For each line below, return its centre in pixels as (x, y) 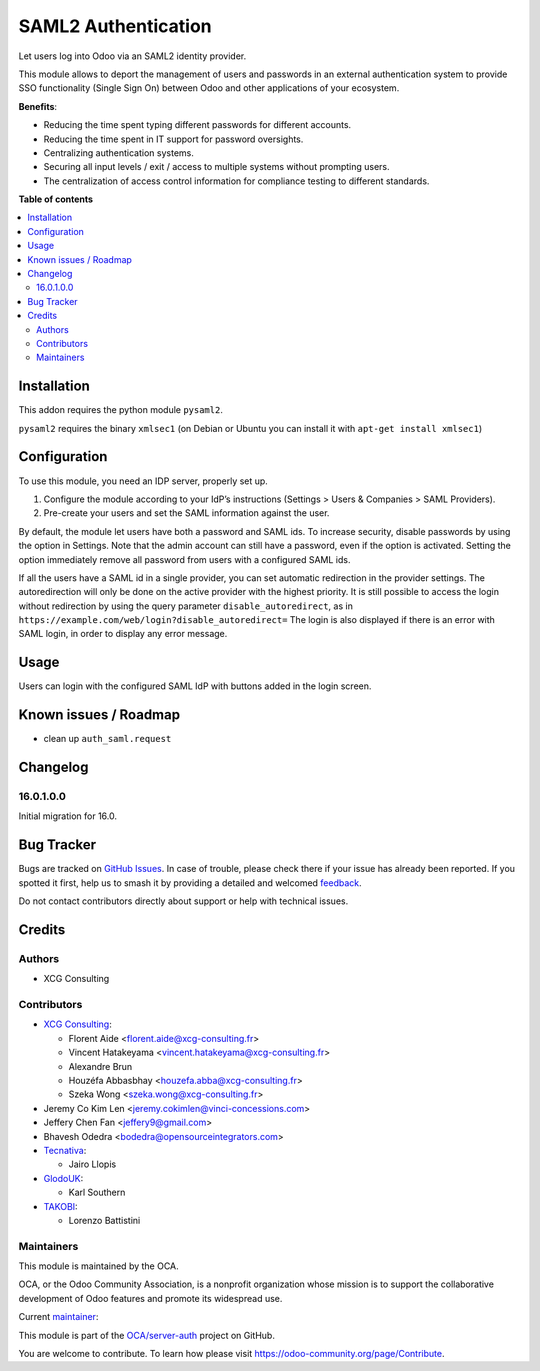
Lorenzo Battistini (104, 1220)
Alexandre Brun (100, 1066)
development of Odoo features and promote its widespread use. (150, 1298)
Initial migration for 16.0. (67, 816)
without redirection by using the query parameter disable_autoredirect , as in (186, 606)
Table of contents (56, 199)
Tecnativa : (65, 1150)
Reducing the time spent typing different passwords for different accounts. (197, 125)
